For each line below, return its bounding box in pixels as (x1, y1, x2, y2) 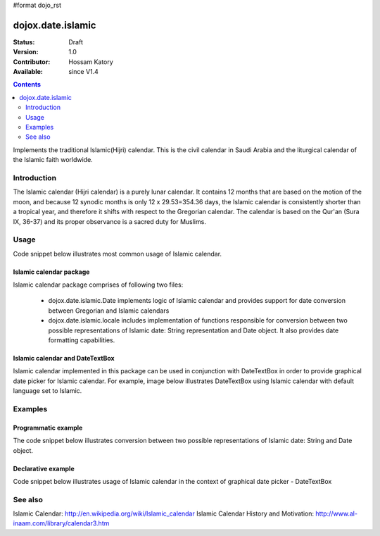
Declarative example (13, 464, 75, 473)
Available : (13, 68, 44, 76)
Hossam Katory (68, 57, 114, 66)
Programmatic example (13, 423, 83, 432)
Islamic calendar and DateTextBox (13, 354, 115, 362)
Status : (13, 37, 35, 46)
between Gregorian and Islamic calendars (48, 306, 170, 315)
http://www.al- (315, 509, 358, 518)
